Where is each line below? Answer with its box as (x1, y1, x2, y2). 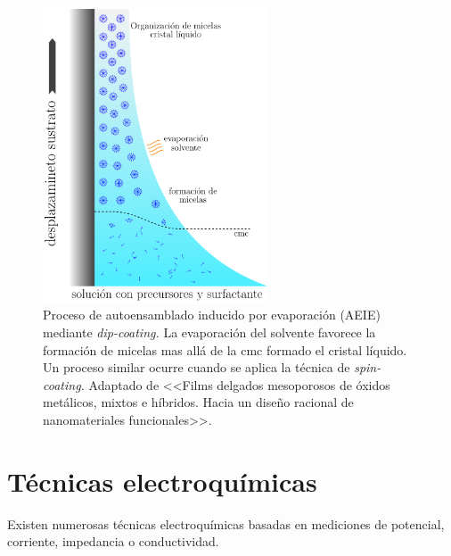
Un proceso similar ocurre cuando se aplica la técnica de (43, 358, 350, 377)
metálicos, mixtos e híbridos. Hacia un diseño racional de (43, 393, 354, 411)
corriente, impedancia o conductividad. (7, 532, 219, 551)
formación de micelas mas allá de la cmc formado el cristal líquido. (43, 340, 407, 359)
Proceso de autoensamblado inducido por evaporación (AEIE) (43, 305, 381, 324)
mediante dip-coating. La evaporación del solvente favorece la (43, 323, 376, 342)
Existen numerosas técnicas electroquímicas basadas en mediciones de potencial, (7, 514, 445, 533)
